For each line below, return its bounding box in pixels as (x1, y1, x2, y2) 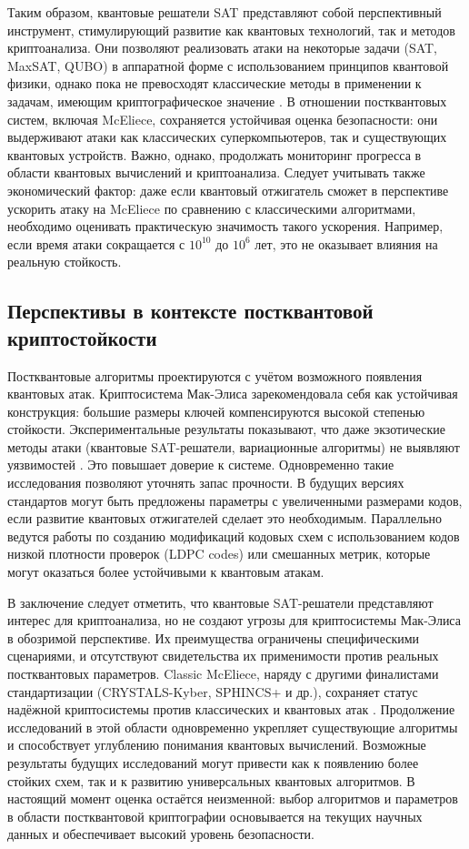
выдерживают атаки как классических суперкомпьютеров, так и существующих (7, 127, 447, 147)
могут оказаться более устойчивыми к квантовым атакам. (7, 562, 324, 581)
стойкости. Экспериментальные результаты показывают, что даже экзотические (7, 419, 446, 439)
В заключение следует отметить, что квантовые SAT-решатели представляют (7, 592, 434, 611)
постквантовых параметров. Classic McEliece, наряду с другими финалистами (7, 664, 439, 682)
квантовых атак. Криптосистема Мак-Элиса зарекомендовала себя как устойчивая (7, 384, 458, 403)
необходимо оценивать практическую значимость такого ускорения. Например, (7, 217, 444, 236)
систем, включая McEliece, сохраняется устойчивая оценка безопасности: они (7, 109, 438, 128)
